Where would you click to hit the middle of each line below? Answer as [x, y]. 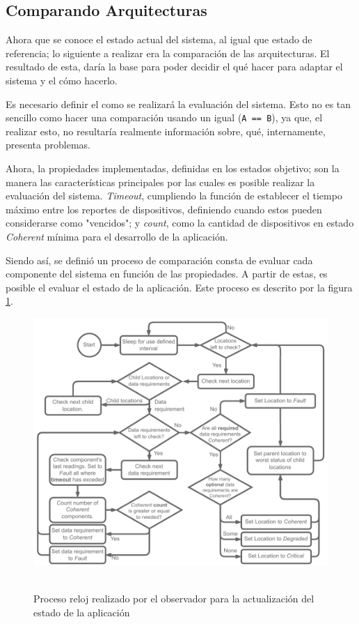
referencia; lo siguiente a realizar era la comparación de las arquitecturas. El [168, 53]
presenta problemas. [48, 145]
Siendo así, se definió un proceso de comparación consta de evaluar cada [159, 260]
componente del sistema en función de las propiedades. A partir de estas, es [167, 274]
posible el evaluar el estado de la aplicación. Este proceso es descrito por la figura [179, 287]
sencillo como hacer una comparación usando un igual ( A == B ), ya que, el [164, 117]
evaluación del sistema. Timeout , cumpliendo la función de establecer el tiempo [174, 196]
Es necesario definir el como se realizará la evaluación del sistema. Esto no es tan [178, 104]
